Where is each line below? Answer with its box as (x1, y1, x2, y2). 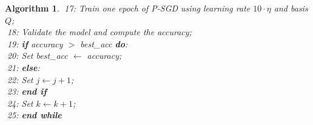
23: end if (7, 85, 47, 98)
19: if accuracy (7, 37, 63, 50)
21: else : (7, 61, 40, 73)
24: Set (7, 96, 33, 109)
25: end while (7, 109, 62, 121)
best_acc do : (80, 37, 128, 50)
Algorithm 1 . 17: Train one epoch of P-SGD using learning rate (5, 2, 251, 14)
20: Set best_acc (7, 49, 68, 62)
